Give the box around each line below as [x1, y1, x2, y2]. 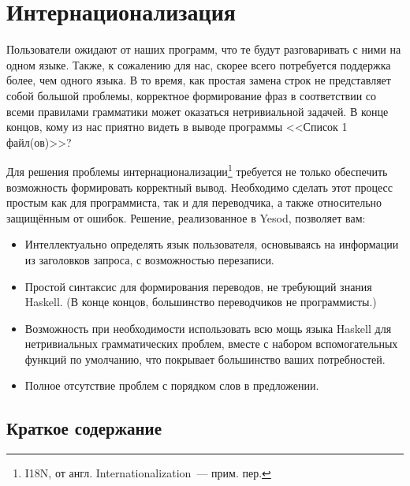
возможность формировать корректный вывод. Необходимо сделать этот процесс [6, 178, 393, 195]
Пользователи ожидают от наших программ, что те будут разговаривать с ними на [6, 41, 401, 58]
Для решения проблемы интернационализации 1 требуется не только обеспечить [6, 161, 388, 179]
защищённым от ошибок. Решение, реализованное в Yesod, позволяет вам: [6, 209, 366, 226]
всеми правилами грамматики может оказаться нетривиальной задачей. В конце [6, 103, 389, 119]
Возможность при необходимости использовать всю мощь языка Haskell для [24, 320, 392, 336]
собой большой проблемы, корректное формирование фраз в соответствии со [6, 87, 377, 103]
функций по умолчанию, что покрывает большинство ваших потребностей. [24, 350, 386, 367]
